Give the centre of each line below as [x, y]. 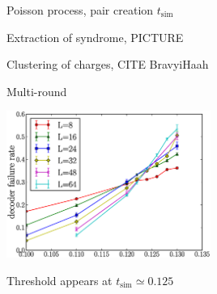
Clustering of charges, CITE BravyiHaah [108, 64]
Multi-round [37, 91]
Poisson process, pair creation [80, 10]
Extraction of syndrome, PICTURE [95, 37]
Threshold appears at [60, 280]
